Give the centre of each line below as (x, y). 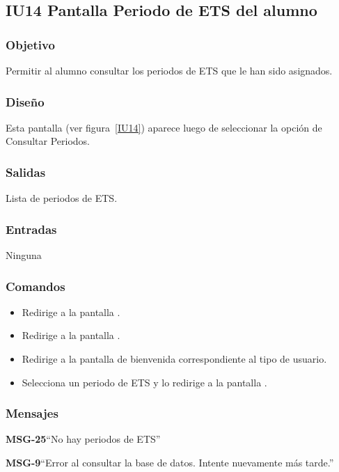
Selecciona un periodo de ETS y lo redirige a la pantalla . (144, 382)
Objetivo (30, 44)
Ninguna (24, 255)
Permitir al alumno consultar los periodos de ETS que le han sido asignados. (169, 70)
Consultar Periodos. (48, 141)
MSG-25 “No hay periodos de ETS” (83, 439)
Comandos (36, 286)
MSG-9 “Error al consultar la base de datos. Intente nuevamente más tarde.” (170, 463)
